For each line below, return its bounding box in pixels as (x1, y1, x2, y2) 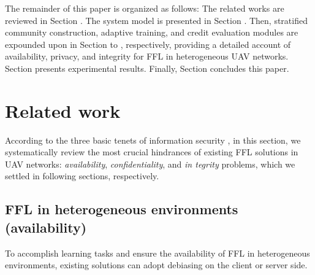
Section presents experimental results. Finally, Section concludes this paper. (5, 61, 289, 74)
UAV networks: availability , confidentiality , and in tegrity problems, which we (5, 157, 295, 170)
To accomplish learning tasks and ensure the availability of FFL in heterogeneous (5, 246, 310, 259)
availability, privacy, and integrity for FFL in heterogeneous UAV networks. (5, 50, 289, 63)
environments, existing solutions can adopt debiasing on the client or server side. (5, 258, 308, 271)
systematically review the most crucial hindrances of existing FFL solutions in (5, 145, 298, 158)
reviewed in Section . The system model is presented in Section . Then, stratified (5, 14, 308, 26)
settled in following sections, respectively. (5, 169, 159, 182)
